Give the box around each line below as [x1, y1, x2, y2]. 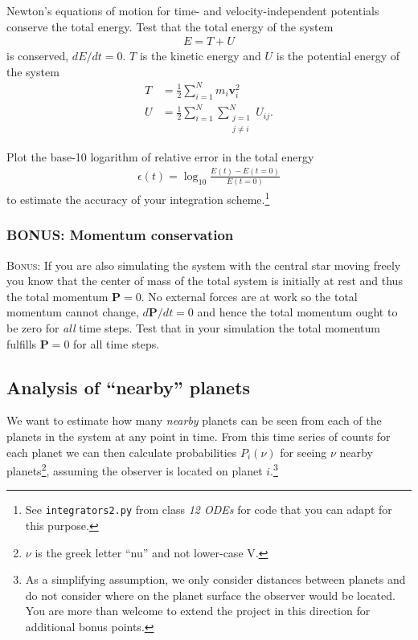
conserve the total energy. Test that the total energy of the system [6, 18, 334, 35]
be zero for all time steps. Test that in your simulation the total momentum [6, 319, 380, 336]
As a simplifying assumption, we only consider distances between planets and [25, 571, 406, 588]
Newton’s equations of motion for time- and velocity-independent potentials [6, 2, 379, 18]
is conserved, [6, 47, 69, 64]
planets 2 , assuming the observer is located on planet [6, 460, 263, 479]
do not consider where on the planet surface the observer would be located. [25, 586, 395, 603]
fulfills [6, 335, 37, 352]
